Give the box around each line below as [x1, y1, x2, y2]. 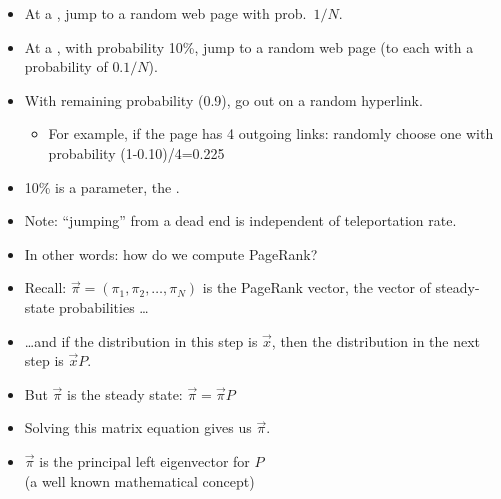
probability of [24, 56, 108, 77]
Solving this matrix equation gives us [24, 417, 252, 438]
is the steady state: [67, 383, 183, 404]
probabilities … [59, 296, 149, 317]
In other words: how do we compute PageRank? [24, 243, 318, 264]
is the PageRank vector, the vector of [202, 277, 431, 298]
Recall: [24, 277, 67, 298]
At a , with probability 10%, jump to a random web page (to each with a [24, 36, 474, 57]
